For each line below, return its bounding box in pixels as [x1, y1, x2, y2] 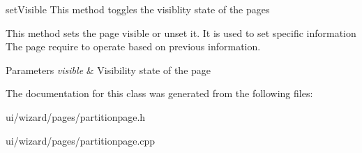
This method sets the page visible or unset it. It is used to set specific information [6, 25, 356, 40]
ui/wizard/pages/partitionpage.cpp [6, 133, 156, 147]
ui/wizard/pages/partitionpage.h [6, 109, 146, 124]
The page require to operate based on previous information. [6, 39, 261, 54]
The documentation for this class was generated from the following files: [6, 86, 313, 101]
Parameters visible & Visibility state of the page [6, 62, 211, 77]
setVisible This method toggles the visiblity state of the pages [6, 2, 270, 16]
